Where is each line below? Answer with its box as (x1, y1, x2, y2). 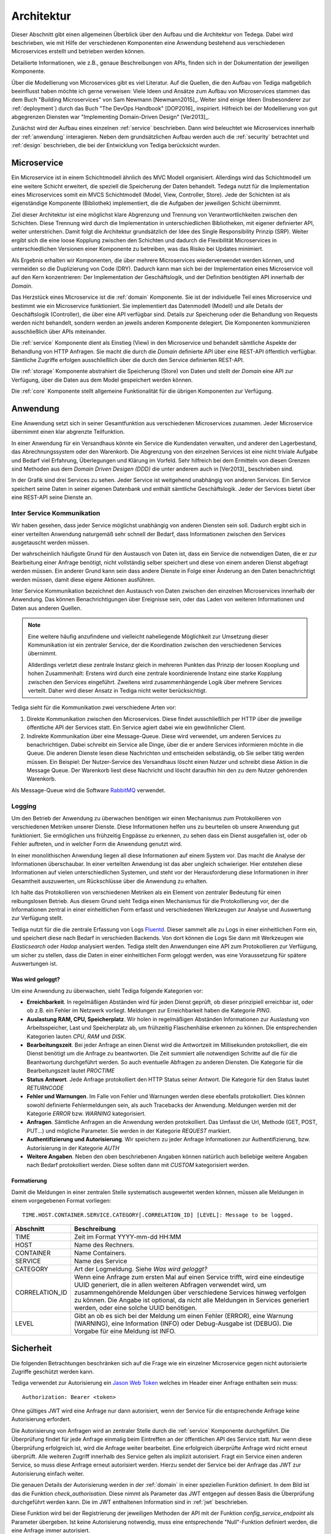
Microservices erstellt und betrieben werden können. (11, 48, 145, 55)
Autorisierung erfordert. (11, 1416, 72, 1423)
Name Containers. (74, 1249, 127, 1257)
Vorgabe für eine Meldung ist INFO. (74, 1327, 176, 1335)
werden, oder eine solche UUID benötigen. (74, 1304, 197, 1312)
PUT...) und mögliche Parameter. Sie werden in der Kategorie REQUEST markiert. (26, 1127, 231, 1135)
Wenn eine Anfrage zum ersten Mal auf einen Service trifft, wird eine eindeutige (74, 1273, 305, 1281)
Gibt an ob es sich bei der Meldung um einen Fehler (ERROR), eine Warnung (74, 1312, 294, 1320)
